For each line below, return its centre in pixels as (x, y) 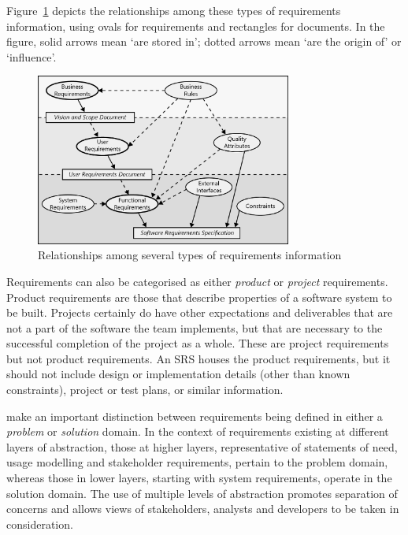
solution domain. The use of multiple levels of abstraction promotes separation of (202, 493)
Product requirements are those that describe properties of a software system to (199, 297)
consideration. (40, 524)
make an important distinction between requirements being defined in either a (195, 416)
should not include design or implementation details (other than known (178, 374)
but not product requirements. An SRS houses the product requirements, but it (198, 358)
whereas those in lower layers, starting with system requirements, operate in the (199, 478)
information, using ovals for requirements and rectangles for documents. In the (196, 26)
